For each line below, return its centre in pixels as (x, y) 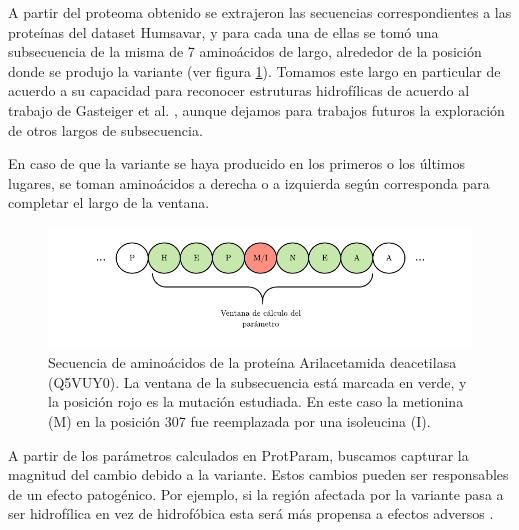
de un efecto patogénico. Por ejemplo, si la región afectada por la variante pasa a (256, 493)
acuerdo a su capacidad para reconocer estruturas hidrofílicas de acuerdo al (239, 90)
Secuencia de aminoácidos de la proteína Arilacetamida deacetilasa (252, 362)
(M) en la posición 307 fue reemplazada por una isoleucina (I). (239, 421)
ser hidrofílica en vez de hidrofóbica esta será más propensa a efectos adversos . (251, 513)
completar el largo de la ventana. (109, 202)
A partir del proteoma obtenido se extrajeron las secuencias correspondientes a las (260, 12)
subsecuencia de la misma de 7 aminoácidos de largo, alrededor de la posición (245, 51)
